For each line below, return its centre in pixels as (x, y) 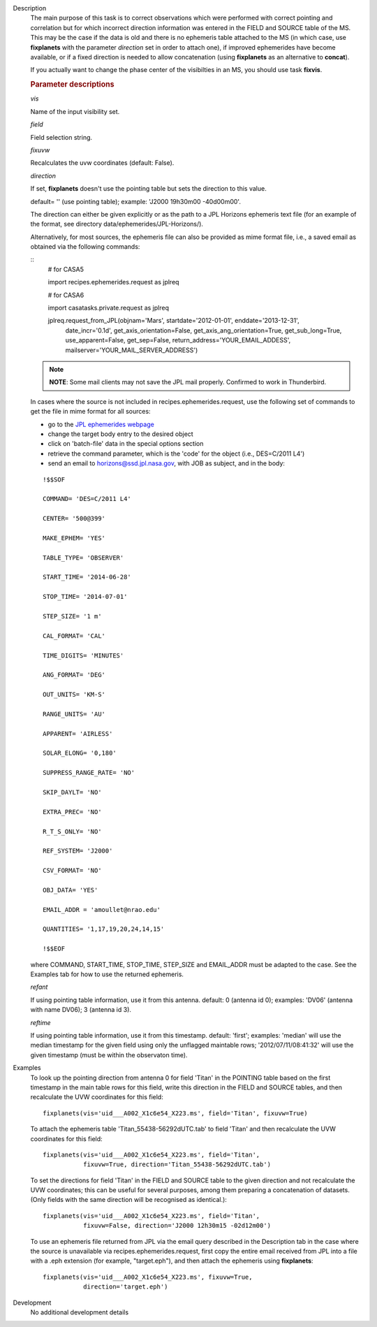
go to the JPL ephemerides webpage (101, 424)
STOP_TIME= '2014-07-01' (85, 597)
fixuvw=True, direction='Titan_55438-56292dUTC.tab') (177, 1165)
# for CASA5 (66, 269)
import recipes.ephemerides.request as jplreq (113, 282)
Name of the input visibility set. (75, 111)
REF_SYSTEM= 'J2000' (78, 851)
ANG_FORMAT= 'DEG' (74, 675)
